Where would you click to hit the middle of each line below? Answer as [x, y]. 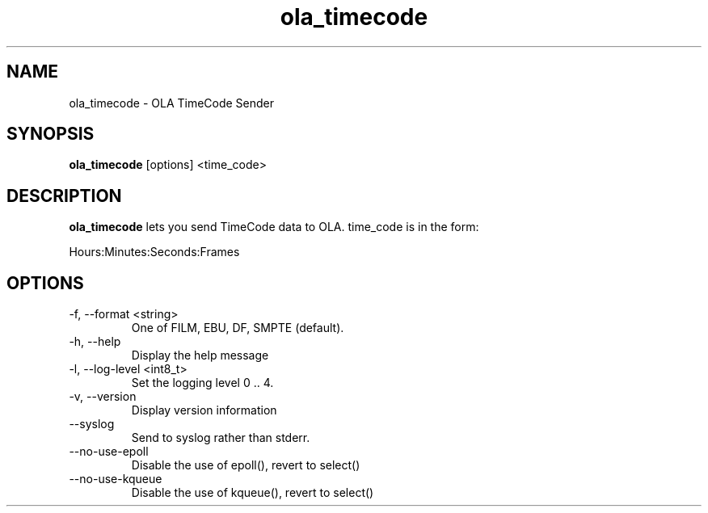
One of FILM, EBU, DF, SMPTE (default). [238, 328]
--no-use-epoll [109, 452]
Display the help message [200, 355]
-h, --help [95, 342]
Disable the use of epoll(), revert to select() [246, 465]
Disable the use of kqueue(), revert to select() [253, 493]
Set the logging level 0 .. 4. [202, 383]
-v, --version [103, 397]
